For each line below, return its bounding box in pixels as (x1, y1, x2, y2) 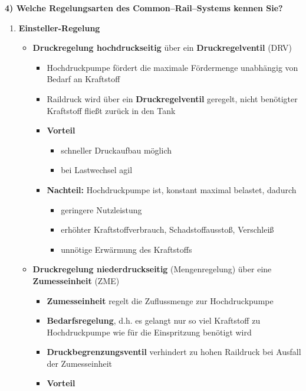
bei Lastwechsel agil (61, 164, 133, 176)
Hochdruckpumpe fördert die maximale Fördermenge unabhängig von (47, 61, 298, 73)
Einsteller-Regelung (18, 21, 100, 34)
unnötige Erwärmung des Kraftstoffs (61, 243, 192, 255)
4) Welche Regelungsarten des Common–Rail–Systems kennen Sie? (5, 2, 283, 14)
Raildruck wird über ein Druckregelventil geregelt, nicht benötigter (47, 92, 298, 105)
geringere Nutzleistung (61, 203, 142, 216)
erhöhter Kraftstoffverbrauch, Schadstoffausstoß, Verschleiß (61, 223, 274, 236)
